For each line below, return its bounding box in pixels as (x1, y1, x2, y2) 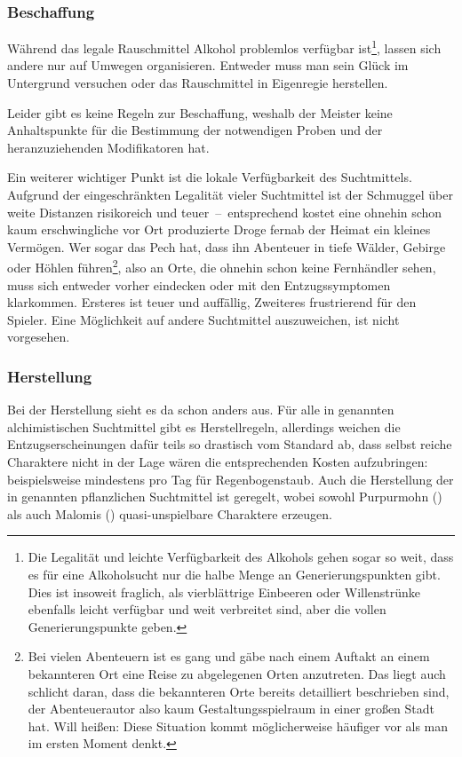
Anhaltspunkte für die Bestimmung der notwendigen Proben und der (7, 121, 383, 139)
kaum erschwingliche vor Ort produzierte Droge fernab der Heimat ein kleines (7, 220, 431, 239)
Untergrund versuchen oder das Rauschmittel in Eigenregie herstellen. (7, 74, 388, 92)
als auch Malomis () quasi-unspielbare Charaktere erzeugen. (7, 504, 333, 523)
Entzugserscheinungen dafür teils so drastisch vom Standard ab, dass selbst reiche (7, 435, 452, 453)
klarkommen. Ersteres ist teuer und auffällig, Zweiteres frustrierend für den (7, 293, 417, 311)
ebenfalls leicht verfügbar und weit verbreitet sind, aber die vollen (28, 600, 386, 619)
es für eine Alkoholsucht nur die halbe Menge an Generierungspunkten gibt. (28, 565, 441, 583)
